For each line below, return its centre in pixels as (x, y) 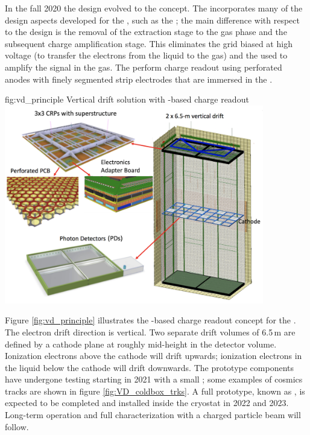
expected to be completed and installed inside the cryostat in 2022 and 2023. (147, 403)
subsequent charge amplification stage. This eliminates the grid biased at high (149, 43)
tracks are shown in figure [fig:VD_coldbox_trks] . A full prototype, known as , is (155, 391)
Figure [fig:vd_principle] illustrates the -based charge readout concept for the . (150, 320)
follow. (17, 426)
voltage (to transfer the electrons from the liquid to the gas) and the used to (146, 55)
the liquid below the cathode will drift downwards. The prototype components (150, 367)
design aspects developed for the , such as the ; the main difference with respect (152, 20)
